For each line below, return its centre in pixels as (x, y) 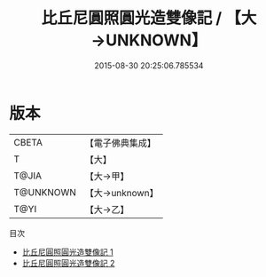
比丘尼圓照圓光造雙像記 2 (68, 263)
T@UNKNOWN (45, 192)
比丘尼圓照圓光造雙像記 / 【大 (149, 18)
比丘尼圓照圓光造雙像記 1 (67, 252)
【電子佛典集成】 (121, 143)
